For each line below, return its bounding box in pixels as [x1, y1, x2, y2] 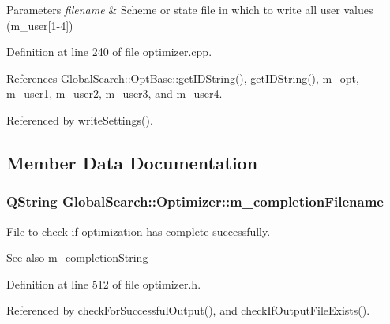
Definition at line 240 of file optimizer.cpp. [6, 43, 212, 60]
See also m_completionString [6, 249, 148, 266]
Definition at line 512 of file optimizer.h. [6, 275, 201, 292]
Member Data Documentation [6, 150, 258, 174]
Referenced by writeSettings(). [6, 111, 153, 128]
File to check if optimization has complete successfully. [6, 222, 271, 239]
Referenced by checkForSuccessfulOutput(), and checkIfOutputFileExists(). [6, 302, 370, 318]
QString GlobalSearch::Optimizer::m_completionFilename [6, 192, 384, 211]
